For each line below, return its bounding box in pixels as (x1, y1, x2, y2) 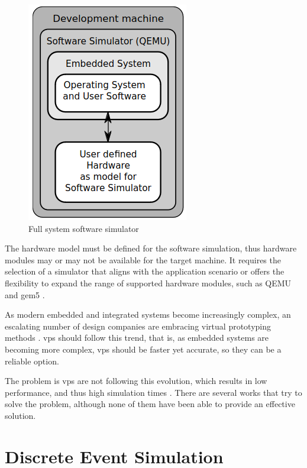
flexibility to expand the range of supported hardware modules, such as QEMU (5, 276, 292, 289)
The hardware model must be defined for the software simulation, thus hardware (5, 242, 297, 254)
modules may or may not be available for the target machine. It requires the (5, 253, 281, 266)
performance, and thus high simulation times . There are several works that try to (5, 386, 302, 398)
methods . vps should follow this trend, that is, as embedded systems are (5, 331, 269, 344)
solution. (5, 409, 36, 421)
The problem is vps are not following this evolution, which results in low (5, 375, 267, 387)
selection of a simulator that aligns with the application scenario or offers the (5, 265, 285, 277)
